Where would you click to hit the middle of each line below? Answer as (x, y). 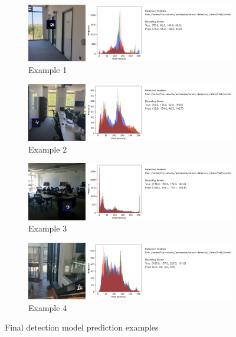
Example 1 (48, 70)
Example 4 (48, 307)
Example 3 (48, 228)
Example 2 (48, 149)
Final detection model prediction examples (82, 327)
